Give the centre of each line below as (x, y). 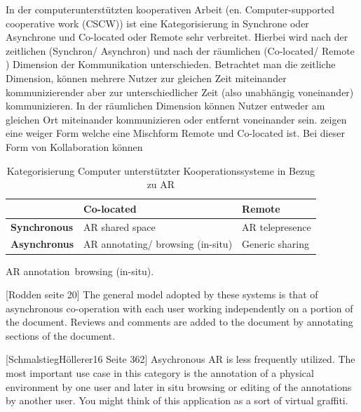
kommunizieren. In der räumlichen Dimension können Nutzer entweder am (165, 106)
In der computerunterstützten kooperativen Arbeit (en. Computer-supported (170, 9)
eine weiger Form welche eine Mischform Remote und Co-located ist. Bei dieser (175, 133)
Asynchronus (42, 244)
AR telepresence (277, 226)
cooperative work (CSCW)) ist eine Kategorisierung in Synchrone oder (157, 23)
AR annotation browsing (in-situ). (80, 271)
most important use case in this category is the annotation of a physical (160, 373)
